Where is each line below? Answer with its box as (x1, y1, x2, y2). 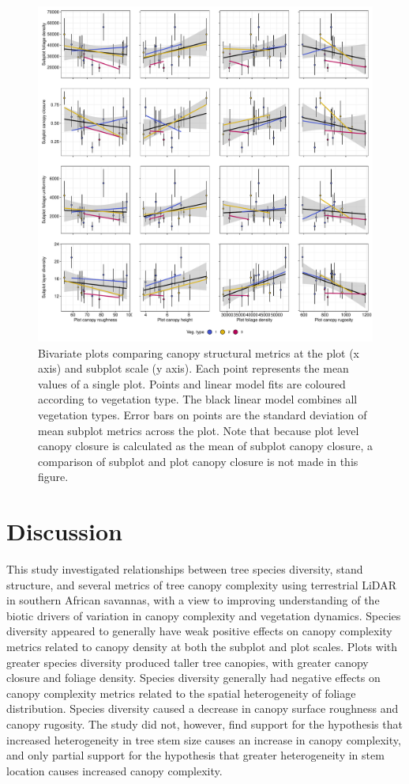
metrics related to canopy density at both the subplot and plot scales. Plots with (6, 638, 398, 655)
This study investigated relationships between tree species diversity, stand (6, 561, 363, 578)
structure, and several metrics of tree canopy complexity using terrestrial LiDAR (6, 576, 396, 593)
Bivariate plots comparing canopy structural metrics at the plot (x (38, 344, 360, 361)
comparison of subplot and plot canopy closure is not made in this (38, 453, 358, 469)
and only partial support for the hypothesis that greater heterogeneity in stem (6, 747, 385, 763)
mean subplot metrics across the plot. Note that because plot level (38, 422, 359, 438)
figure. (38, 468, 69, 485)
